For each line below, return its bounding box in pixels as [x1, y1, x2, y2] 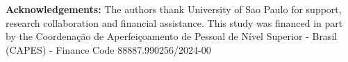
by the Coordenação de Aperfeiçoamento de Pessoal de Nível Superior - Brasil [6, 29, 338, 43]
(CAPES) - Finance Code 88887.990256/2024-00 [6, 42, 211, 56]
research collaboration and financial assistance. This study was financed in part [6, 15, 343, 30]
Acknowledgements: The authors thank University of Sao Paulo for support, [6, 2, 342, 16]
